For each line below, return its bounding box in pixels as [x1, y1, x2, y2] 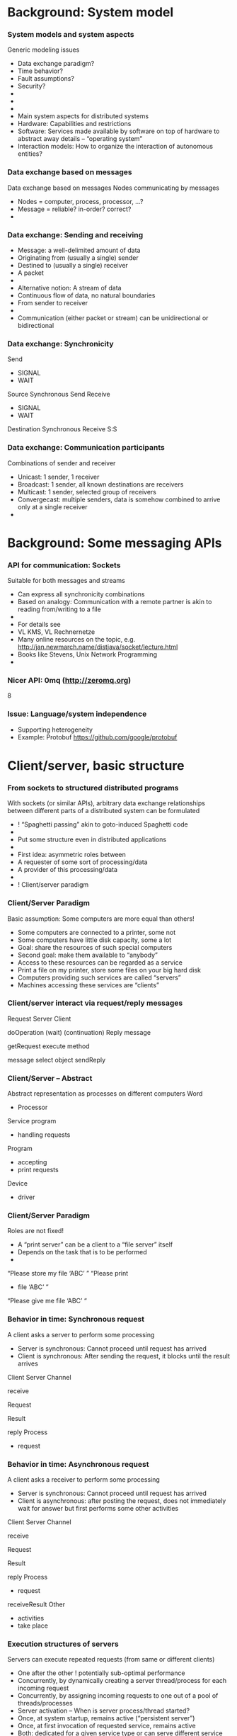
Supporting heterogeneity [17, 725, 93, 734]
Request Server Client [7, 1014, 71, 1023]
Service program [7, 1117, 57, 1125]
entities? [17, 149, 42, 158]
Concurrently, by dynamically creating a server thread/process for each [17, 1677, 227, 1685]
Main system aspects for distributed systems [17, 112, 149, 120]
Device [7, 1179, 28, 1188]
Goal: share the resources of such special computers [17, 943, 173, 951]
